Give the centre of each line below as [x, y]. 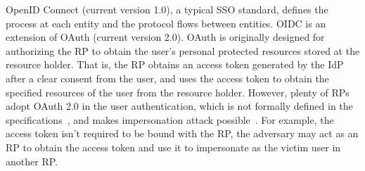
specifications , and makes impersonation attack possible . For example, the [170, 119]
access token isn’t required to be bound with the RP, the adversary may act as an [182, 133]
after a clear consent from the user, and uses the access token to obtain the [167, 78]
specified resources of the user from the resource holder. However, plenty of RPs [178, 92]
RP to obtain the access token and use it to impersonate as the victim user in [173, 147]
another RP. [32, 161]
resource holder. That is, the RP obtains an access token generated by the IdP [175, 64]
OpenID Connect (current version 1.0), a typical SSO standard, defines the [167, 9]
